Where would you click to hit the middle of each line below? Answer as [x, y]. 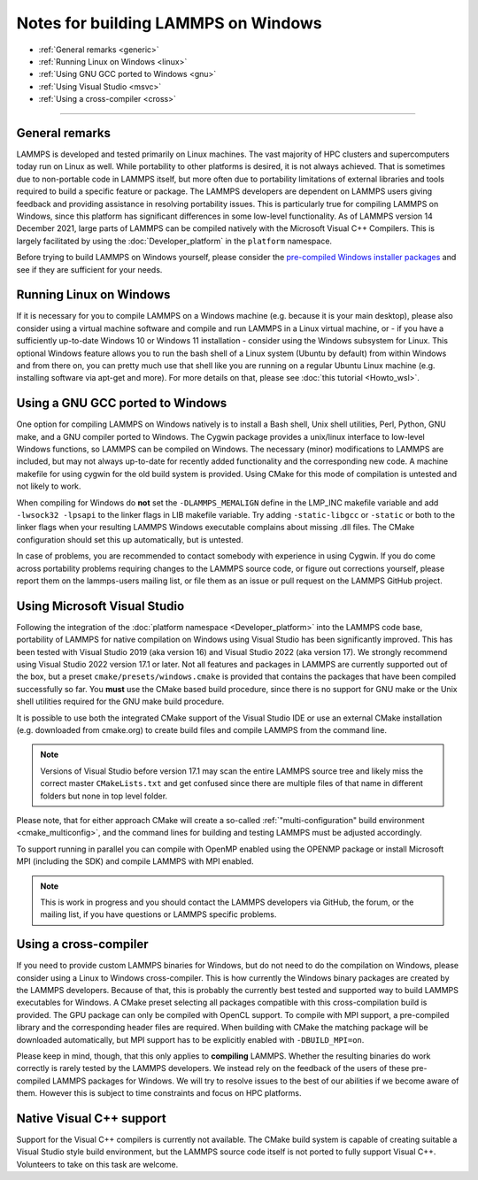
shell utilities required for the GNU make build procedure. [120, 702]
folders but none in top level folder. [104, 796]
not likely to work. [49, 486]
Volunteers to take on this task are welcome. [97, 1164]
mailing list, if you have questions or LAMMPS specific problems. [158, 914]
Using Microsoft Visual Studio [100, 606]
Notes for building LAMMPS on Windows [169, 23]
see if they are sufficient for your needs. [89, 269]
